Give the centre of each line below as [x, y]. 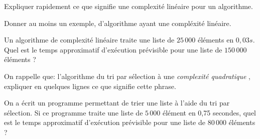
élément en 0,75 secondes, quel [210, 112]
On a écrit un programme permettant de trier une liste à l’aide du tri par [117, 103]
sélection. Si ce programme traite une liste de [74, 112]
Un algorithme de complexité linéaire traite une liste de [89, 40]
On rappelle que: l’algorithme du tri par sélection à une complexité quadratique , [127, 76]
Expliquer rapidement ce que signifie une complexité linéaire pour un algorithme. [128, 6]
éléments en [216, 40]
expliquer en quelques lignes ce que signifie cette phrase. [90, 86]
